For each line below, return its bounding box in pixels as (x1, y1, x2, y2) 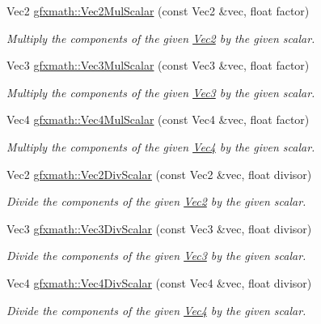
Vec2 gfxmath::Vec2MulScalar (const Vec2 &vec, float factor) (6, 2, 310, 19)
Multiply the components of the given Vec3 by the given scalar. (6, 83, 315, 100)
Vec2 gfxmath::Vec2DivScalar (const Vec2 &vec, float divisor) (6, 165, 312, 182)
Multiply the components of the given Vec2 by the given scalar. (6, 29, 315, 46)
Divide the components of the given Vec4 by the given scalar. (6, 301, 306, 318)
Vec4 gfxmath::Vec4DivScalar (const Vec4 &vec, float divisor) (6, 274, 312, 291)
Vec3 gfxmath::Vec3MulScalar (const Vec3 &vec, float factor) (6, 57, 310, 74)
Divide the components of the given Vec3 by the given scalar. (6, 247, 306, 264)
